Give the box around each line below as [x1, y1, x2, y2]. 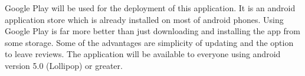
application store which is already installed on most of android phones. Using [5, 13, 284, 25]
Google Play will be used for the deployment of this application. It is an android [5, 2, 296, 14]
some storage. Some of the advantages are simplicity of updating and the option [5, 36, 294, 48]
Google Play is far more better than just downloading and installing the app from [5, 25, 300, 37]
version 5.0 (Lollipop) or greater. [5, 59, 123, 71]
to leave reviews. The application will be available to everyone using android [5, 48, 281, 60]
